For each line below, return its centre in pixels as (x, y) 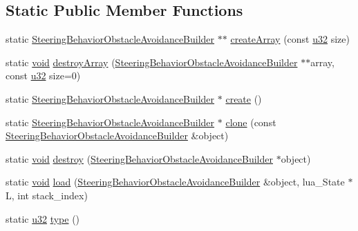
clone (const (251, 122)
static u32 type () (43, 218)
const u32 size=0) (43, 76)
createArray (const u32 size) (290, 39)
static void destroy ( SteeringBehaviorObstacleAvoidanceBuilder (139, 158)
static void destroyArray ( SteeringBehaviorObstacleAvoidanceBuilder (152, 62)
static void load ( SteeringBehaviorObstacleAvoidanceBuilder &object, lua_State (175, 182)
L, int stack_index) (47, 195)
